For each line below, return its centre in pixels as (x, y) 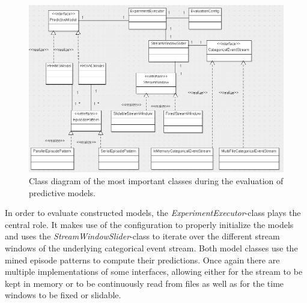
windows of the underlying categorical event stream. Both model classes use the (151, 248)
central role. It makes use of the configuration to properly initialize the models (149, 224)
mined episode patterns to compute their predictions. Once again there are (142, 259)
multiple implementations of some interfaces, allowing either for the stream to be (154, 271)
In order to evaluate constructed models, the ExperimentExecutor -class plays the (153, 213)
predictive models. (62, 192)
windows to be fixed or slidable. (63, 295)
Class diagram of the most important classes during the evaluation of (156, 181)
